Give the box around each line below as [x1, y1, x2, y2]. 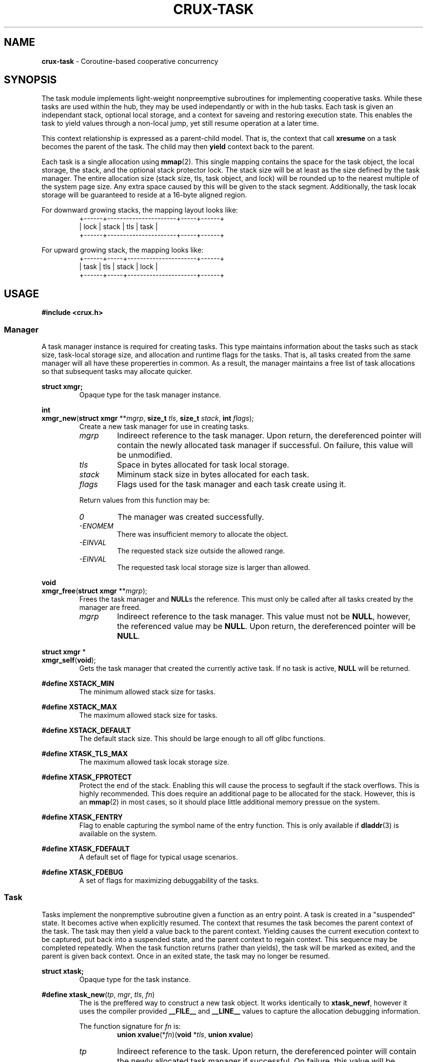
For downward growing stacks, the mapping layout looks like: [41, 206, 238, 215]
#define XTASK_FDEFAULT [41, 845, 130, 853]
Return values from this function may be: [79, 496, 210, 505]
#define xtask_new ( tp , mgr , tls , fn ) [41, 990, 155, 999]
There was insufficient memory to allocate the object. [117, 530, 289, 539]
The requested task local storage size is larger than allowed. [117, 563, 311, 572]
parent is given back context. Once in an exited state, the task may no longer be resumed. [41, 951, 330, 960]
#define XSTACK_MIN [41, 679, 114, 688]
